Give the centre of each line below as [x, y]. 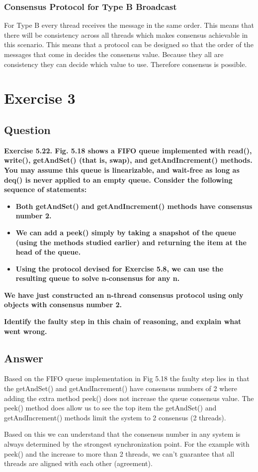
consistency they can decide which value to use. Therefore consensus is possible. [126, 64]
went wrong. [26, 331]
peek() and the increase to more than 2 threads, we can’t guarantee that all [119, 453]
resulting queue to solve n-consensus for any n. [98, 278]
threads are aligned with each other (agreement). [78, 463]
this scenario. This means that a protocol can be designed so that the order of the [129, 44]
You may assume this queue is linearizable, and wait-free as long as [122, 169]
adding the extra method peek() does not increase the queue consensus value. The [129, 398]
